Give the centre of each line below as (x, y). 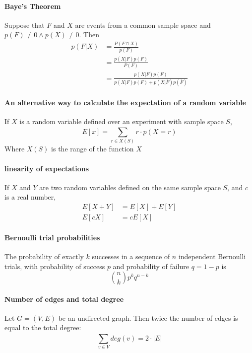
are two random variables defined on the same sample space (130, 187)
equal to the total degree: (43, 327)
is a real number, (30, 197)
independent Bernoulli (212, 256)
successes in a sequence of (131, 256)
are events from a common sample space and (143, 25)
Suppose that (25, 25)
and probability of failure (151, 266)
